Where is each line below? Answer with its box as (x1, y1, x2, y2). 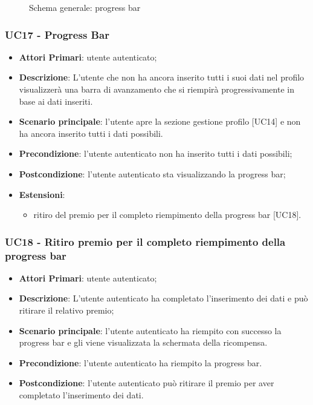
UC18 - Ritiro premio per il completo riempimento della (5, 234, 286, 249)
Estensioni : (19, 188, 65, 200)
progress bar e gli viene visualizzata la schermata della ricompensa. (19, 336, 268, 349)
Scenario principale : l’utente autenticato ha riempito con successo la (19, 324, 282, 337)
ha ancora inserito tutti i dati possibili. (19, 127, 163, 139)
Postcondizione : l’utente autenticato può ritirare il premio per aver (19, 377, 274, 389)
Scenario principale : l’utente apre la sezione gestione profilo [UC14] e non (19, 115, 301, 128)
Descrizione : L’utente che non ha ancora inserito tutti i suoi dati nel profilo (19, 71, 305, 84)
